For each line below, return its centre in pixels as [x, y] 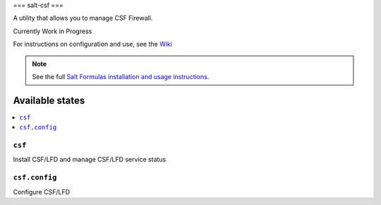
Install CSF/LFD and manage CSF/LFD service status [90, 160]
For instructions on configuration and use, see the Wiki [93, 44]
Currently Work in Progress [53, 31]
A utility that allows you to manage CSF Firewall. [83, 18]
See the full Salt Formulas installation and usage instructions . [121, 76]
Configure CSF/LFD [42, 192]
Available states [49, 100]
